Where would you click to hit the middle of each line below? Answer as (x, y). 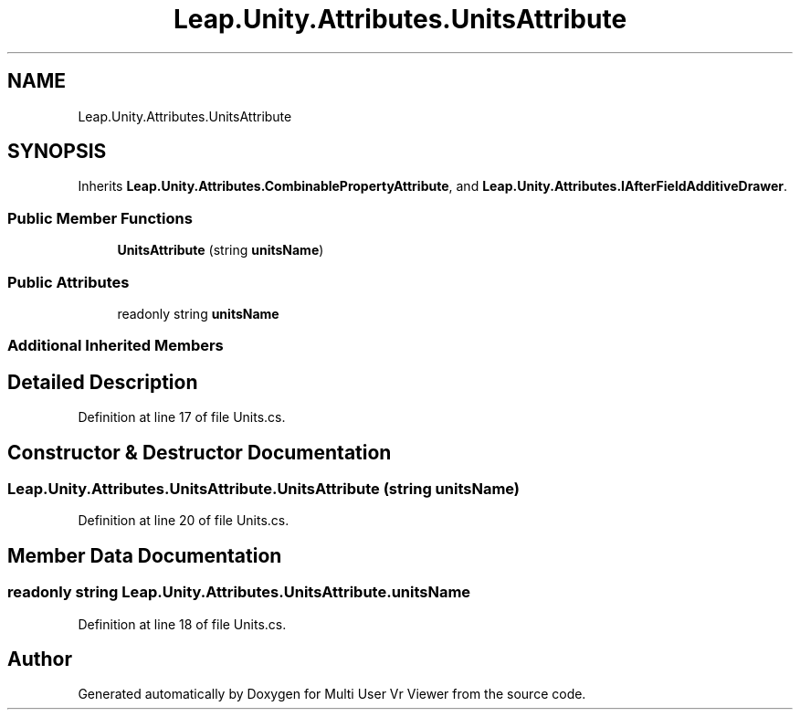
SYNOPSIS (57, 152)
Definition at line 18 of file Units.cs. (182, 624)
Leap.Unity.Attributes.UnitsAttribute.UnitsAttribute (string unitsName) (264, 489)
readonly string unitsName (198, 313)
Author (40, 659)
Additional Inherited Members (116, 346)
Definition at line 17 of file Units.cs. (182, 417)
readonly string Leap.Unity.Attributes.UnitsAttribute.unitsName (239, 592)
